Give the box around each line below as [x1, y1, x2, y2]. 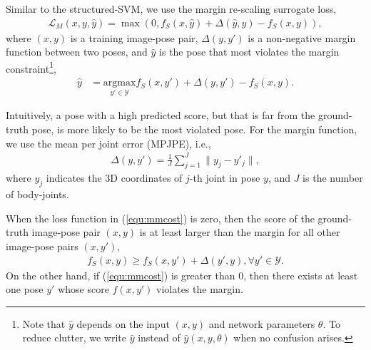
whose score [58, 282, 109, 297]
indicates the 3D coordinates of [46, 170, 183, 185]
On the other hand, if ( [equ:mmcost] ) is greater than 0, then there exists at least [6, 267, 358, 282]
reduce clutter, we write [22, 330, 126, 345]
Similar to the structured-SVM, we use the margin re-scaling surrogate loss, [6, 1, 337, 16]
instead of [138, 330, 181, 345]
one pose [6, 282, 44, 297]
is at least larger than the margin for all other [139, 225, 340, 240]
